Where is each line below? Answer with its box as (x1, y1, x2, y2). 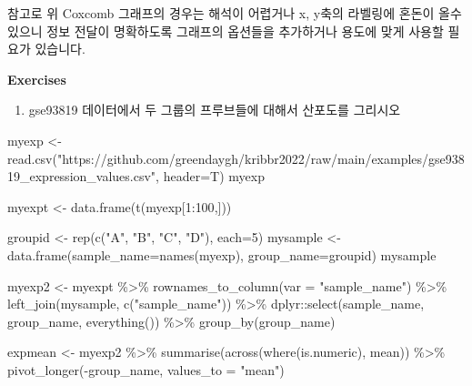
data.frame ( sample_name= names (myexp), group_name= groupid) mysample (7, 245, 437, 264)
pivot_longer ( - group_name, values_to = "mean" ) (7, 360, 285, 379)
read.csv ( (7, 148, 57, 168)
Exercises (7, 69, 66, 88)
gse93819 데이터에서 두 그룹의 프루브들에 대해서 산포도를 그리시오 (28, 100, 401, 119)
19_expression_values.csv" (7, 167, 156, 186)
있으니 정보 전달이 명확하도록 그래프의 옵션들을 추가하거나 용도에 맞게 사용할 (7, 21, 444, 40)
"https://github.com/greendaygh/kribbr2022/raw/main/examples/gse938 (56, 148, 465, 168)
